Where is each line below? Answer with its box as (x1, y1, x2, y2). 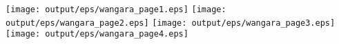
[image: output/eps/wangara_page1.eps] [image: (6, 5, 226, 14)
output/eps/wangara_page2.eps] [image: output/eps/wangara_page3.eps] (6, 18, 336, 28)
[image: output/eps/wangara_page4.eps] (6, 29, 188, 39)
